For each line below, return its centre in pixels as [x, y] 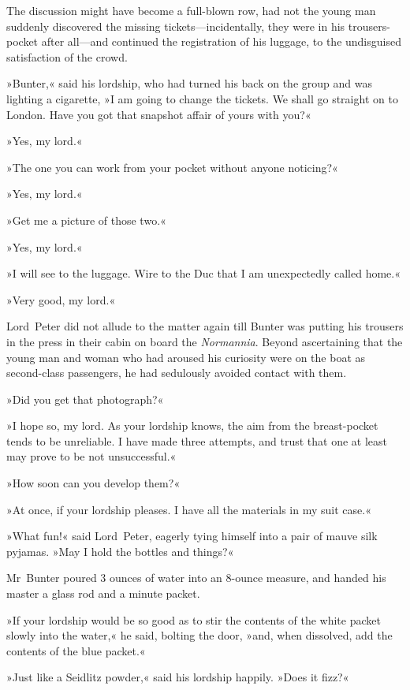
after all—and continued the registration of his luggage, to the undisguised [221, 41]
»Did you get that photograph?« [85, 399]
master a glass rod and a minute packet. [103, 593]
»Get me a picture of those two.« [86, 220]
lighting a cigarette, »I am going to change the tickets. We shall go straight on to [202, 98]
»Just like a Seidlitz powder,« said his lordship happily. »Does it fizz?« [178, 677]
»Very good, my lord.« [61, 299]
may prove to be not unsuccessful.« [91, 456]
